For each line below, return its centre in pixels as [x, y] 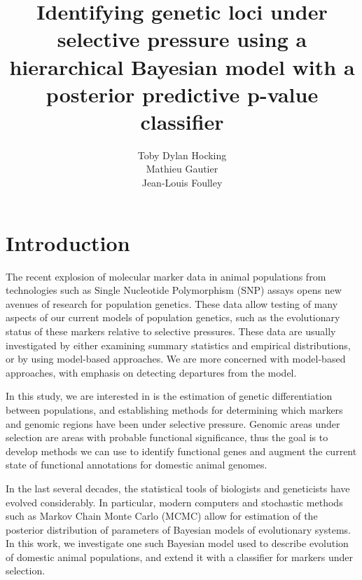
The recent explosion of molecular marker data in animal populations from [166, 276]
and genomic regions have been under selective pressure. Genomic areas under [173, 423]
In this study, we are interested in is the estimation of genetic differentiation [169, 396]
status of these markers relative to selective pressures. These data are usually [171, 331]
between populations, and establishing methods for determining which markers [174, 409]
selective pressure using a [182, 39]
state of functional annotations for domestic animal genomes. [137, 465]
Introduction [68, 242]
